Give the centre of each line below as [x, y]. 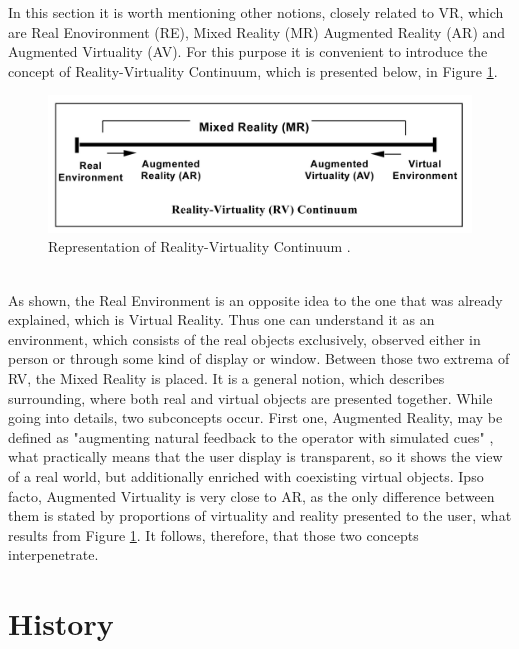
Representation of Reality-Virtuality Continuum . [199, 246]
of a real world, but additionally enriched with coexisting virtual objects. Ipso [246, 475]
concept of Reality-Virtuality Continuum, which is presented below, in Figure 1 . [253, 70]
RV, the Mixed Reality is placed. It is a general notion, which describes [226, 378]
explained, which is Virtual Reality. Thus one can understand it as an [221, 319]
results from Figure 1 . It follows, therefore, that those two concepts [213, 534]
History [61, 623]
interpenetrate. [53, 554]
